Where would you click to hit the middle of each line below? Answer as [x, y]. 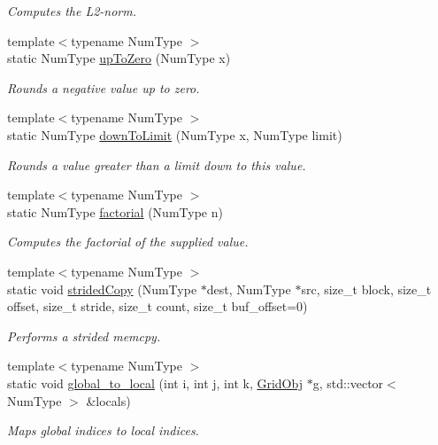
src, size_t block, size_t [366, 289]
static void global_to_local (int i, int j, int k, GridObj [155, 383]
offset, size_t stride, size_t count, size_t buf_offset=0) [158, 306]
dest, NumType [249, 289]
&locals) [108, 400]
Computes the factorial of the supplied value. [128, 242]
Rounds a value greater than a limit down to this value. [157, 164]
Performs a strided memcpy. [84, 336]
